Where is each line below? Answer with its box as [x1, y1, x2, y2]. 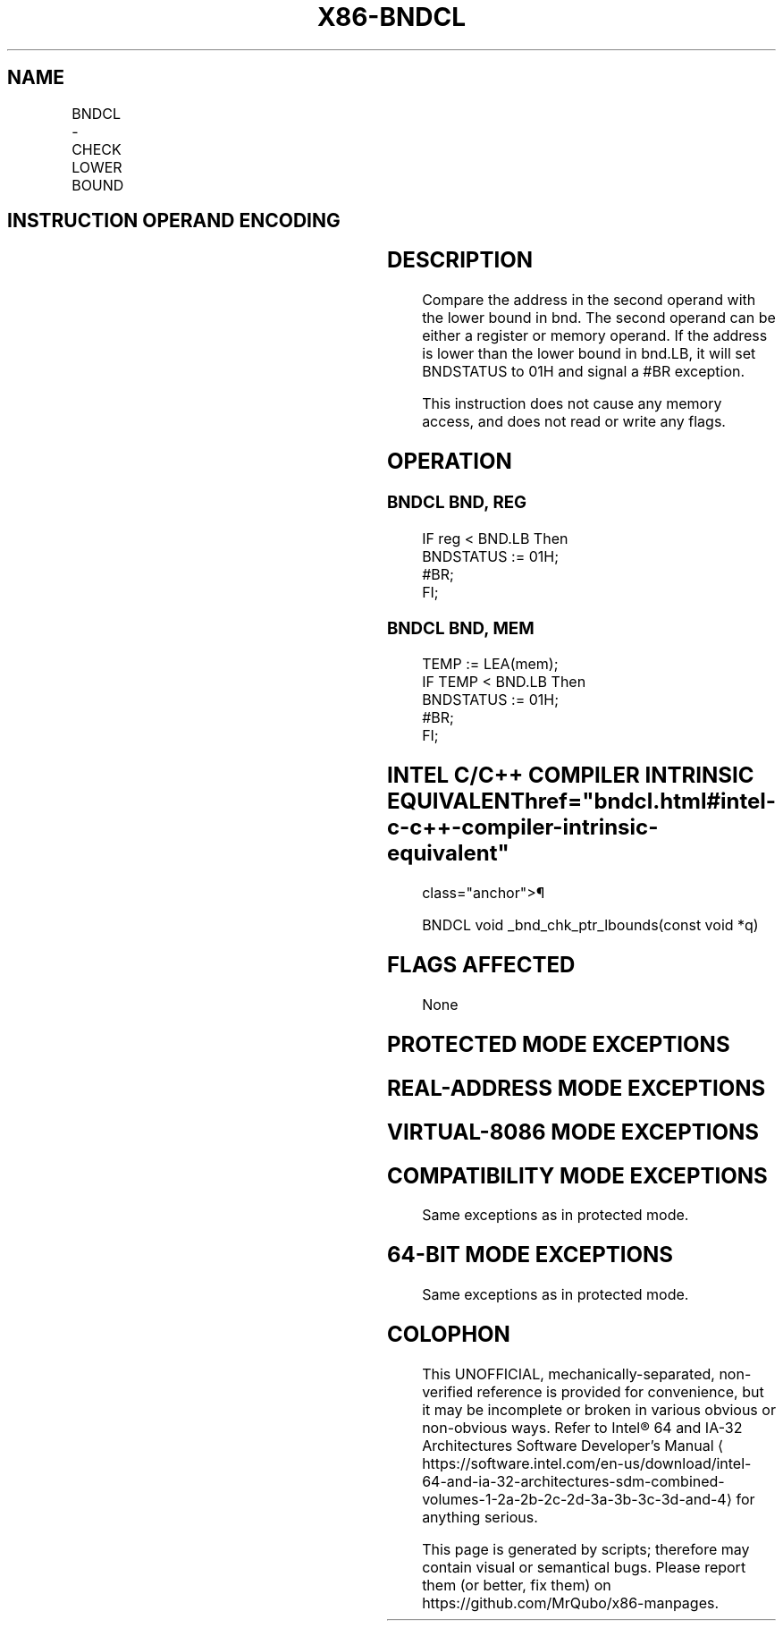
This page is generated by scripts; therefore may [422, 1540, 750, 1559]
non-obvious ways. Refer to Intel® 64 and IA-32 [422, 1419, 743, 1437]
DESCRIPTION [386, 247, 533, 274]
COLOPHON [386, 1321, 510, 1348]
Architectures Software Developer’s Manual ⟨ [422, 1437, 724, 1455]
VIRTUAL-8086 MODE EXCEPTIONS [386, 1118, 759, 1145]
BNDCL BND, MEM [386, 617, 535, 639]
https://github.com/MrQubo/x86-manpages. [422, 1594, 720, 1613]
